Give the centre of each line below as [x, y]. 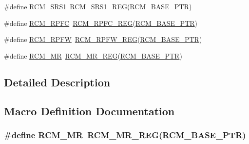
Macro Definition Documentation [89, 111]
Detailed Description [57, 82]
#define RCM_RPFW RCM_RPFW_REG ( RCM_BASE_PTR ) [103, 39]
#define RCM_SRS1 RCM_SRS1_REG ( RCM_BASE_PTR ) [98, 6]
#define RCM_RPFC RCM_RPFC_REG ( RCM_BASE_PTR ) [101, 23]
